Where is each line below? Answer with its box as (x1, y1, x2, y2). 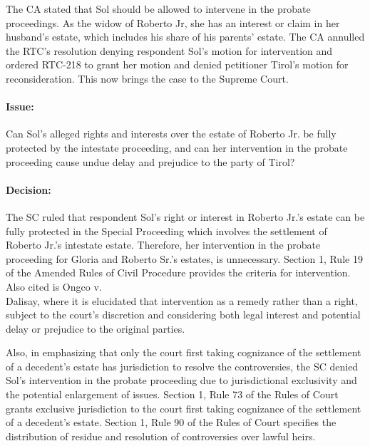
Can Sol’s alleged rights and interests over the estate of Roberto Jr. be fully (6, 126, 336, 141)
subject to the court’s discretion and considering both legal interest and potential (6, 307, 361, 322)
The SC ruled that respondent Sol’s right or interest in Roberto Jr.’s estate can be (6, 209, 365, 224)
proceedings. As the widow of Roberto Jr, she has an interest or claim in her (6, 15, 340, 30)
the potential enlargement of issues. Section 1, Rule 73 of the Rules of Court (6, 387, 339, 402)
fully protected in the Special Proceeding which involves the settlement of (6, 223, 327, 238)
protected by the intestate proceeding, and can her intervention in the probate (6, 140, 348, 155)
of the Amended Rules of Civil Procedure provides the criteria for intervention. (6, 265, 351, 280)
